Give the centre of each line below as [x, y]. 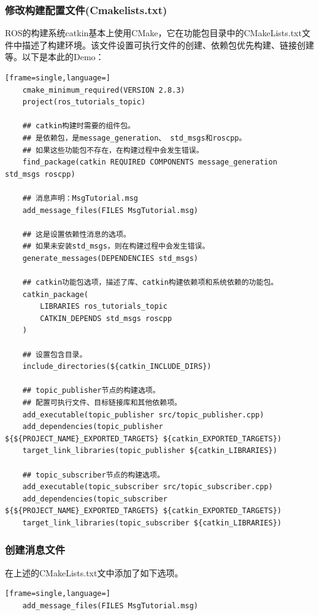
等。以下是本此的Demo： [55, 57]
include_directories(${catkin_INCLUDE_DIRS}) [117, 367]
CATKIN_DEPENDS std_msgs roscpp [106, 318]
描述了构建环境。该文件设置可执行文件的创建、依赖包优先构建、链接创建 [168, 44]
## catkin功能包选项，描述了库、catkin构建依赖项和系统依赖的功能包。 [150, 283]
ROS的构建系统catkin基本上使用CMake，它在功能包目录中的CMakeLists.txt [153, 33]
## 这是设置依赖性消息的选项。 [76, 234]
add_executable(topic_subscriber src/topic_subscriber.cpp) [148, 487]
